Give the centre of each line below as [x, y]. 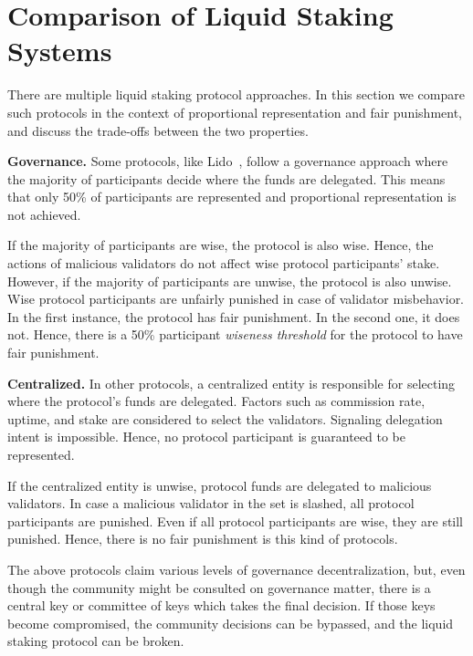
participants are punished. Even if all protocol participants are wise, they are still [236, 521]
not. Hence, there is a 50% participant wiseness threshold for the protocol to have [235, 334]
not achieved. [44, 214]
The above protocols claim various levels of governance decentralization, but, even [236, 569]
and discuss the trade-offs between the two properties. [158, 130]
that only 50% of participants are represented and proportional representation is [232, 197]
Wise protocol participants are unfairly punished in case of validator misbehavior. [236, 299]
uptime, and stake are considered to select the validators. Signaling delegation [225, 418]
